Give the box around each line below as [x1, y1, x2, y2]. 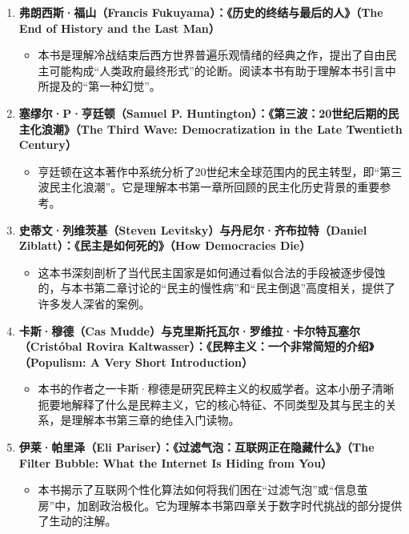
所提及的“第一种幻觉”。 [38, 78, 161, 94]
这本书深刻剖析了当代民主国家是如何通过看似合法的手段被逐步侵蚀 [38, 263, 386, 280]
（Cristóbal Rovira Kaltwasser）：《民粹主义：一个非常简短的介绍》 [18, 338, 375, 355]
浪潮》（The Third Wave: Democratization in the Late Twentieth [41, 120, 403, 137]
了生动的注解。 [38, 512, 117, 529]
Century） [18, 136, 77, 153]
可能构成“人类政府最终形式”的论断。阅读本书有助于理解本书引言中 [49, 62, 396, 78]
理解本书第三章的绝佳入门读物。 [71, 412, 240, 428]
